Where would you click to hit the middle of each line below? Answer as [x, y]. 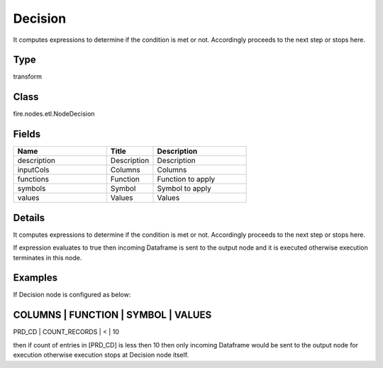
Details [29, 217]
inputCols [33, 170]
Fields [27, 134]
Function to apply [186, 179]
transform [28, 77]
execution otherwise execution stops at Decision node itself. [101, 355]
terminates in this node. [48, 257]
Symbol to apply [184, 189]
